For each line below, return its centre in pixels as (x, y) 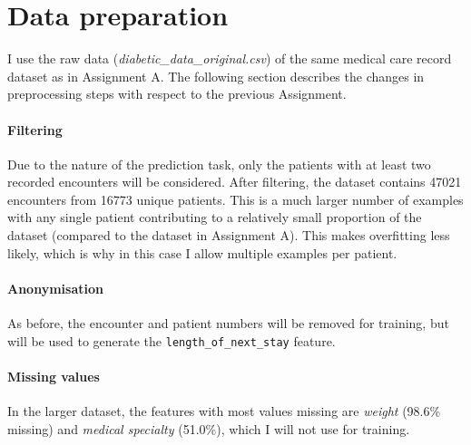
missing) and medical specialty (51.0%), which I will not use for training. (209, 428)
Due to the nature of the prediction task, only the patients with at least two (219, 164)
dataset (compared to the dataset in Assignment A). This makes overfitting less (229, 235)
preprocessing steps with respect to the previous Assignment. (177, 94)
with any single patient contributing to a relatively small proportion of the (215, 217)
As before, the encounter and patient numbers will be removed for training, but (228, 323)
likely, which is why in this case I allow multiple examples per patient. (202, 252)
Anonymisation (55, 288)
